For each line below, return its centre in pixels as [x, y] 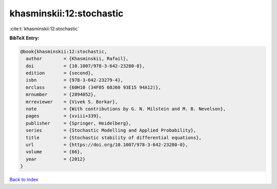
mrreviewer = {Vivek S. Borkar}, [72, 102]
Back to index [24, 180]
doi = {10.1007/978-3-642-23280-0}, [85, 66]
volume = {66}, [54, 152]
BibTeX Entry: [24, 38]
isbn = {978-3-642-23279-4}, [74, 80]
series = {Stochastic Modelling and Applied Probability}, [111, 130]
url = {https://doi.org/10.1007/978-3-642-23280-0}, [107, 145]
